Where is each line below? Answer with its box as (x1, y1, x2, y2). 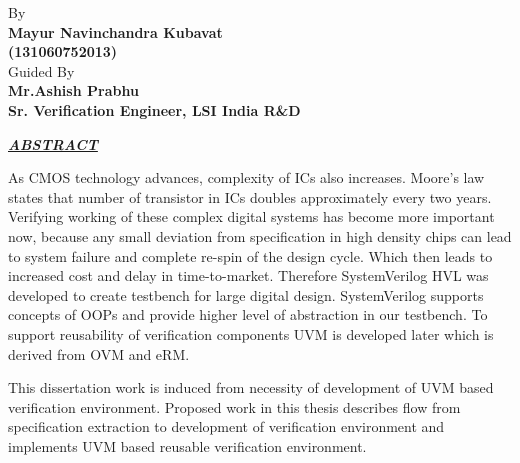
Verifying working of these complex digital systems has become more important (8, 206, 495, 227)
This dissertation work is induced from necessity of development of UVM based (8, 377, 494, 398)
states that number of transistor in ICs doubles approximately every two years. (8, 186, 492, 207)
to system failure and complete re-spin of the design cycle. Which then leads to (8, 245, 493, 266)
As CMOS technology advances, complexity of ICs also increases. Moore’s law (8, 167, 485, 188)
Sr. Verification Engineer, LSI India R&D (8, 99, 301, 120)
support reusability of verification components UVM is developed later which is (8, 323, 494, 344)
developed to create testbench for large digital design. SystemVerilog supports (8, 284, 484, 305)
